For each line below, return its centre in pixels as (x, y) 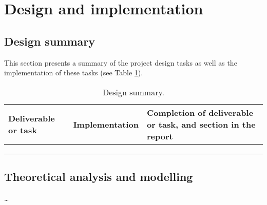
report (160, 136)
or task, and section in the (201, 124)
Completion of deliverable (200, 112)
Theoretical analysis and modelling (99, 177)
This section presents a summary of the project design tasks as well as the (121, 62)
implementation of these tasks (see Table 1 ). (74, 73)
